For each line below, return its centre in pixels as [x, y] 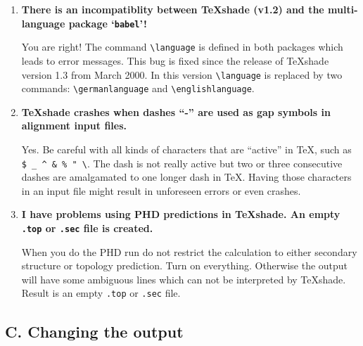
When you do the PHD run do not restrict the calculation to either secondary [189, 251]
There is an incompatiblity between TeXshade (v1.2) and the [173, 9]
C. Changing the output [94, 331]
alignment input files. [74, 126]
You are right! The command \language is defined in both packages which [182, 47]
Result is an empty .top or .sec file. [101, 293]
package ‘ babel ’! [108, 23]
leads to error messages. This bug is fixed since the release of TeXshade [175, 60]
